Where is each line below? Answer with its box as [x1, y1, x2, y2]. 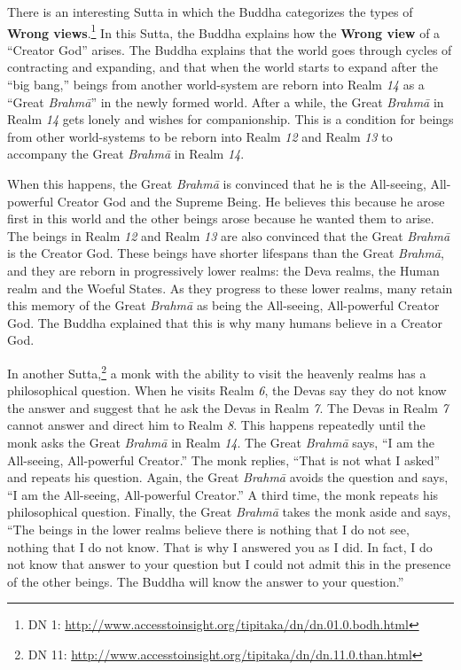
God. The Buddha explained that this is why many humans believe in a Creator [7, 313, 443, 331]
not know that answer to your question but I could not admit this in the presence [7, 555, 451, 573]
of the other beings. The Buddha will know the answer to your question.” [7, 572, 404, 590]
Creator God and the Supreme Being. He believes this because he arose [57, 191, 445, 210]
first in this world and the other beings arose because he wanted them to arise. [7, 209, 434, 228]
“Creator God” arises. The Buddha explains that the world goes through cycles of [7, 40, 452, 58]
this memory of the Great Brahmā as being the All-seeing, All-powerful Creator [7, 296, 440, 315]
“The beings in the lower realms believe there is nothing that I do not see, [7, 519, 410, 538]
